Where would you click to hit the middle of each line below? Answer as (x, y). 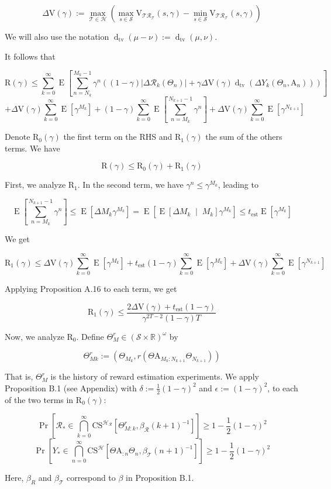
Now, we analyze (35, 336)
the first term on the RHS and (118, 137)
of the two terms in (39, 399)
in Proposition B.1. (160, 478)
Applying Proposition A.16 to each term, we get (91, 288)
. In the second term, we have (130, 185)
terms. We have (32, 148)
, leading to (238, 185)
